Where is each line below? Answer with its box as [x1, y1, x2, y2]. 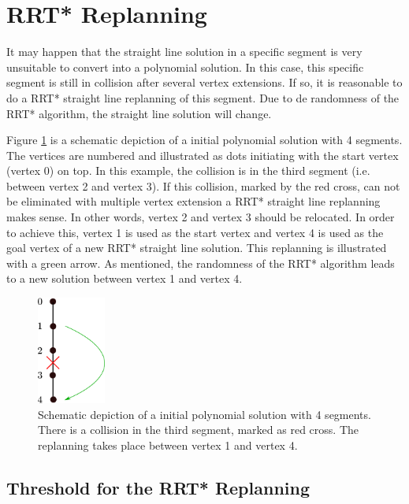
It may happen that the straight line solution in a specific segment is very [6, 43, 363, 60]
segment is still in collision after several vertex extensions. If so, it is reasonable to [6, 74, 403, 91]
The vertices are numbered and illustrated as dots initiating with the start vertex [6, 146, 399, 163]
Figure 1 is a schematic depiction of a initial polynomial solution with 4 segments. [6, 132, 403, 148]
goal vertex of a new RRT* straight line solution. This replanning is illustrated [6, 239, 387, 256]
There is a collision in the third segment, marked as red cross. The [38, 421, 359, 438]
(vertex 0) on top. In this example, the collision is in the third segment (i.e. [6, 162, 370, 179]
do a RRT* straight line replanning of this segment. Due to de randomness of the [6, 89, 400, 106]
